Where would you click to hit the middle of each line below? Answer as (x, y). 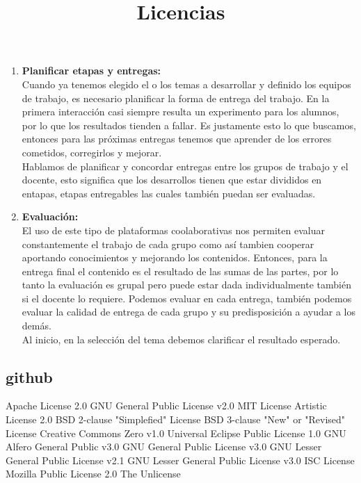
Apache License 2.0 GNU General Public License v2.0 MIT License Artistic (166, 406)
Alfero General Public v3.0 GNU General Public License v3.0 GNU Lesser (164, 447)
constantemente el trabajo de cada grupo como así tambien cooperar (168, 244)
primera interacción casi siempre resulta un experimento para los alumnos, (180, 112)
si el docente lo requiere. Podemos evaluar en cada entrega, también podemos (187, 298)
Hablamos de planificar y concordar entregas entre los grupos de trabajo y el (185, 166)
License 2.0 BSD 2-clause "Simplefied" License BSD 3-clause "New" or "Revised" (176, 419)
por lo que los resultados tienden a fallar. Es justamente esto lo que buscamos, (189, 125)
